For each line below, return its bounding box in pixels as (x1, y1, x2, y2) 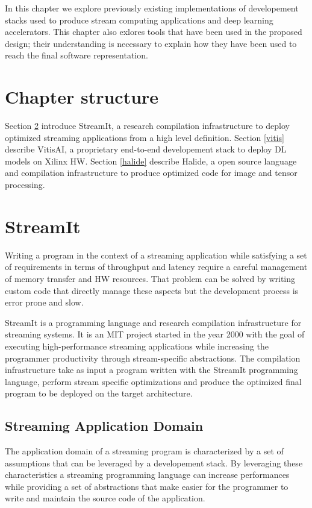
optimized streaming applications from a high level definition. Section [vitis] (5, 131, 284, 143)
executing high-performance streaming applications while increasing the (5, 339, 269, 352)
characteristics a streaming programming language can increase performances (5, 468, 290, 481)
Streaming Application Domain (5, 416, 204, 435)
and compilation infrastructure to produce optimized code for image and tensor (5, 166, 298, 179)
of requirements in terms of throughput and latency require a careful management (5, 260, 308, 273)
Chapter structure (5, 84, 159, 109)
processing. (5, 178, 45, 191)
